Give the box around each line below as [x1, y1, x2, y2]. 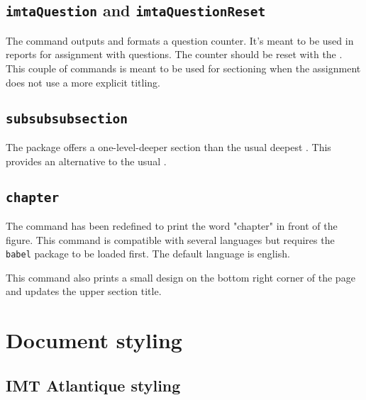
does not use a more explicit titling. [6, 74, 160, 89]
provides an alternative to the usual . [6, 153, 167, 168]
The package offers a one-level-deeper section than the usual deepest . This [6, 139, 331, 154]
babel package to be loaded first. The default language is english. [6, 246, 290, 261]
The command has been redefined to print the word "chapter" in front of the [6, 218, 338, 233]
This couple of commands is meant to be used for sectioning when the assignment [6, 60, 361, 75]
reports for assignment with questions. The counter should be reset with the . [6, 47, 343, 62]
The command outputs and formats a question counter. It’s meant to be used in [6, 33, 354, 48]
